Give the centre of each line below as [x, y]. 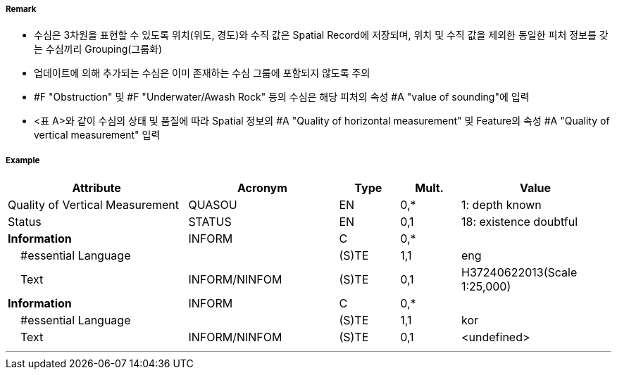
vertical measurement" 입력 [97, 135]
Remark [21, 9]
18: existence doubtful [519, 222]
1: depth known [501, 205]
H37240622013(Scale [519, 273]
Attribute [96, 188]
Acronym [262, 188]
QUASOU [213, 205]
